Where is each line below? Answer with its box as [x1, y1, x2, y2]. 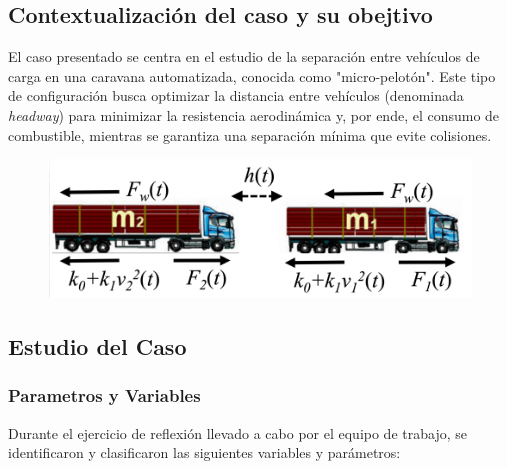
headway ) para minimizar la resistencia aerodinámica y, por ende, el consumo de [8, 104, 500, 125]
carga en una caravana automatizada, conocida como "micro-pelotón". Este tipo [8, 65, 496, 86]
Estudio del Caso [8, 330, 187, 361]
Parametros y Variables [8, 383, 201, 408]
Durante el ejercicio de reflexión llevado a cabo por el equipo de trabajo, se [8, 422, 467, 443]
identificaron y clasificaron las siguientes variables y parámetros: [8, 442, 401, 463]
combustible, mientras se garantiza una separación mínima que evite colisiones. [8, 124, 492, 145]
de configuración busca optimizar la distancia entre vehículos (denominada [8, 85, 464, 106]
